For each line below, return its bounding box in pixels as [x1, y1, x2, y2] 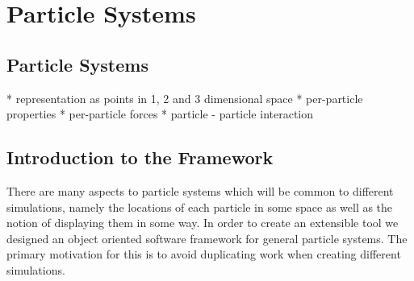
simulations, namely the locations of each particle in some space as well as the [6, 198, 393, 215]
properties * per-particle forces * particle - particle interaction [6, 105, 314, 122]
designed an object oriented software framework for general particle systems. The [6, 229, 408, 246]
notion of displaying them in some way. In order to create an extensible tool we [6, 214, 399, 231]
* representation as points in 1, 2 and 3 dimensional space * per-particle [6, 89, 363, 106]
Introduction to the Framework [6, 145, 274, 170]
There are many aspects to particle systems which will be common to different [6, 182, 394, 199]
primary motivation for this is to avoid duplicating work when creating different [6, 246, 401, 262]
